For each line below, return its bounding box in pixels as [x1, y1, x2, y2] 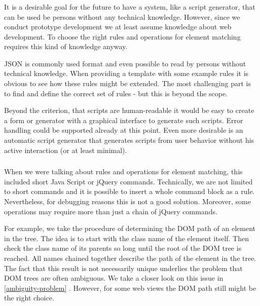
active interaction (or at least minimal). [4, 144, 127, 155]
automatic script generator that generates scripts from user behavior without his [4, 135, 254, 145]
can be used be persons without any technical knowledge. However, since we [4, 11, 240, 22]
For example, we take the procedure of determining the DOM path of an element [4, 223, 255, 234]
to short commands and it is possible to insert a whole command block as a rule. [4, 186, 255, 197]
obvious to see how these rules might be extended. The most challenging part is [4, 78, 251, 89]
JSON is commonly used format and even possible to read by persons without [4, 58, 246, 68]
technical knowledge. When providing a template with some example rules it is [4, 68, 249, 79]
